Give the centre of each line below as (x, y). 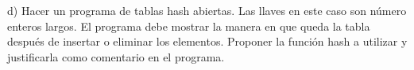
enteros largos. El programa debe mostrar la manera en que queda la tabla (189, 26)
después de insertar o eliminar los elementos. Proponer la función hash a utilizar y (207, 41)
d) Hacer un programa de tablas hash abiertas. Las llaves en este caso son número (207, 10)
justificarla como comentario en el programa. (116, 56)
